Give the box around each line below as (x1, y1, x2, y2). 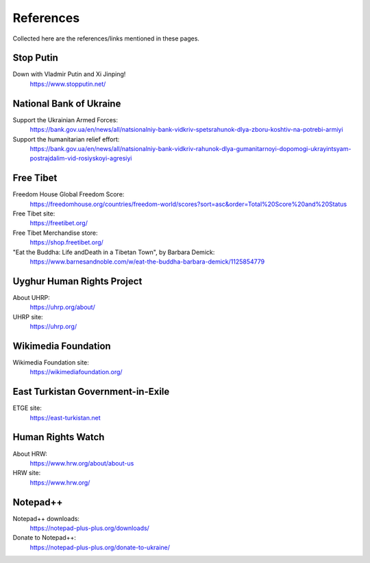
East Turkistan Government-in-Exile (12, 386, 170, 398)
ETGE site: (12, 404, 42, 412)
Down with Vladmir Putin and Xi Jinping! (12, 70, 126, 78)
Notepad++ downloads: (12, 514, 80, 522)
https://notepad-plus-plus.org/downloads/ (29, 524, 150, 532)
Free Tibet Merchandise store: (12, 229, 99, 237)
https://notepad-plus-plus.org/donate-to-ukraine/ (29, 543, 171, 551)
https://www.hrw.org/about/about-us (29, 459, 134, 467)
